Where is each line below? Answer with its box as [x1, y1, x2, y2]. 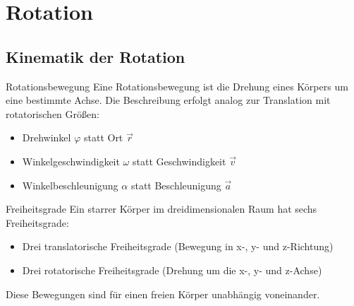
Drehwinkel [22, 130, 71, 145]
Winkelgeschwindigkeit [22, 153, 120, 168]
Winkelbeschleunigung [22, 177, 118, 192]
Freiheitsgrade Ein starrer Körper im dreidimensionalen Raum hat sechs [6, 201, 317, 216]
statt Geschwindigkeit [132, 153, 226, 168]
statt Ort [83, 130, 123, 145]
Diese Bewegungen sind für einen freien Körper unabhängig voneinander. [6, 286, 320, 301]
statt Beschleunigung [130, 177, 221, 192]
